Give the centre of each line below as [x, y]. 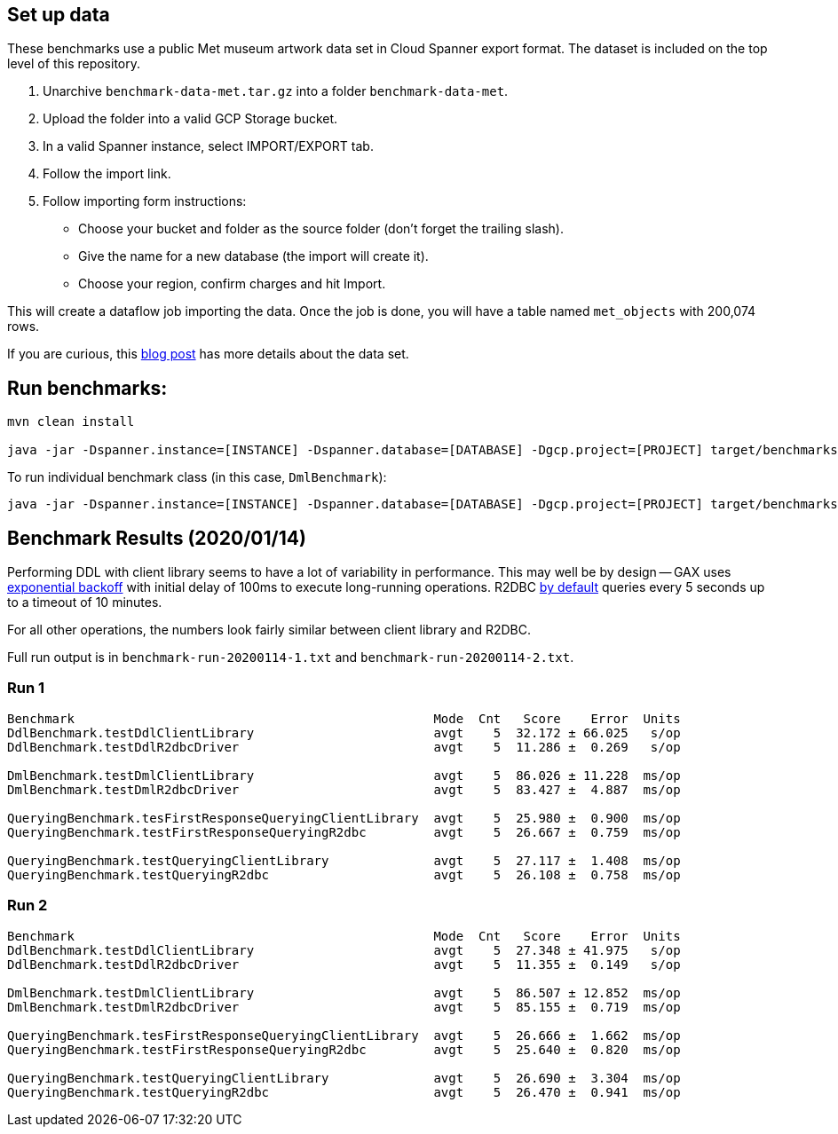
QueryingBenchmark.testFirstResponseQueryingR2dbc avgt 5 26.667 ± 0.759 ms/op [344, 832]
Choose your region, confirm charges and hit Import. [232, 284]
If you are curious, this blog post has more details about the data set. [208, 354]
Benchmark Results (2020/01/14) [157, 538]
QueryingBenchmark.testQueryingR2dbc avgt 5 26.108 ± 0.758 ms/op [344, 874]
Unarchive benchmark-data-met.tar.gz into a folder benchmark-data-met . [276, 91]
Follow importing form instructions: [145, 201]
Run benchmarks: [87, 388]
